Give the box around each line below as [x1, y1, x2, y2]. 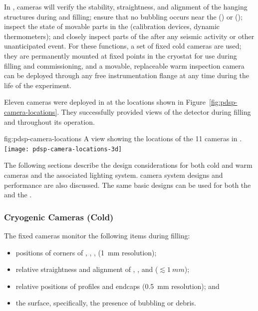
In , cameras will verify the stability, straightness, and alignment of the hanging [4, 2, 248, 12]
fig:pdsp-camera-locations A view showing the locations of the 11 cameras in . [4, 133, 242, 144]
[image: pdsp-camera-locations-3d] [4, 145, 122, 153]
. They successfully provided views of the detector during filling [57, 106, 251, 117]
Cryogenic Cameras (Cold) [4, 210, 114, 223]
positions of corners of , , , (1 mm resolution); [15, 247, 157, 257]
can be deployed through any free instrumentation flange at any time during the [4, 70, 250, 81]
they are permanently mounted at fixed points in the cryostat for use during [4, 50, 237, 61]
